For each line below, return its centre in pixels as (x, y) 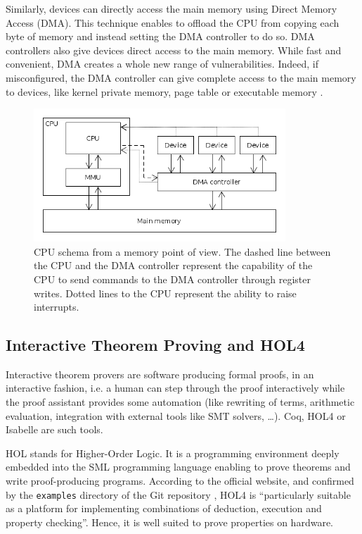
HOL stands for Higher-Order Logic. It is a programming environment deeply (173, 453)
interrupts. (57, 307)
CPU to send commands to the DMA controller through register (172, 279)
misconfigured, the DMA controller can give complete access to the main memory (181, 77)
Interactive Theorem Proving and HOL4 (155, 345)
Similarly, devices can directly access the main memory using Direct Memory (172, 8)
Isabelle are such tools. (54, 429)
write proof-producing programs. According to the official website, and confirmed (180, 481)
